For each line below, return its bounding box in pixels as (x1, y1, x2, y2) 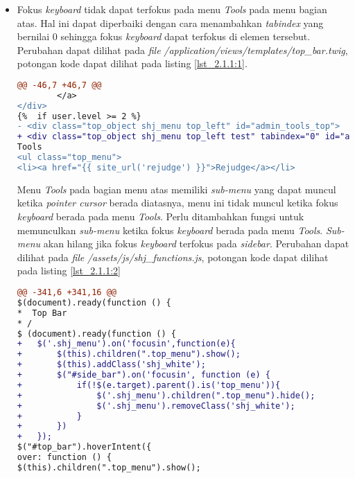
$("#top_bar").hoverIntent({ (17, 442, 152, 452)
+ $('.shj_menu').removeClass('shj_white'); (17, 400, 295, 411)
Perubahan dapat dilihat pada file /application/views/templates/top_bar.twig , (17, 42, 348, 57)
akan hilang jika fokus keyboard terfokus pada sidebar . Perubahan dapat (43, 236, 349, 251)
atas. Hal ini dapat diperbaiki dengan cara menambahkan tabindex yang (17, 15, 324, 30)
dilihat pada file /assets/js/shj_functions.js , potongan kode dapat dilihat (17, 249, 329, 264)
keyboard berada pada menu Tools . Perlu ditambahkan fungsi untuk (17, 209, 304, 224)
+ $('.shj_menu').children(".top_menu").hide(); (17, 390, 315, 400)
